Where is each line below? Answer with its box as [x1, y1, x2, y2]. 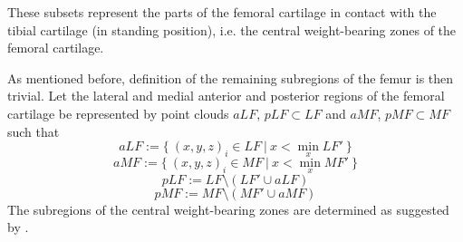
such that [7, 121, 60, 140]
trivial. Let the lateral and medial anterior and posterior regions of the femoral [7, 86, 445, 105]
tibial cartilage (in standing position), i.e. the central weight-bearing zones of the [7, 20, 457, 39]
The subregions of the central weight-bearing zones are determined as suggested [7, 199, 449, 218]
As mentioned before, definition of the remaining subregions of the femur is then [7, 68, 454, 87]
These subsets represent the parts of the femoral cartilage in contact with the [7, 3, 437, 21]
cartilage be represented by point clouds [7, 103, 229, 122]
